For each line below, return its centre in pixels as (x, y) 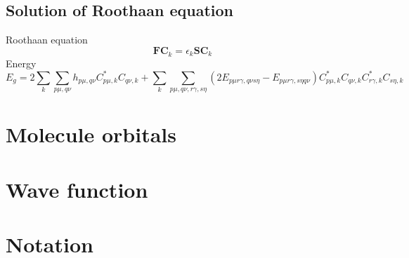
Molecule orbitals (91, 134)
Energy (21, 63)
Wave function (77, 189)
